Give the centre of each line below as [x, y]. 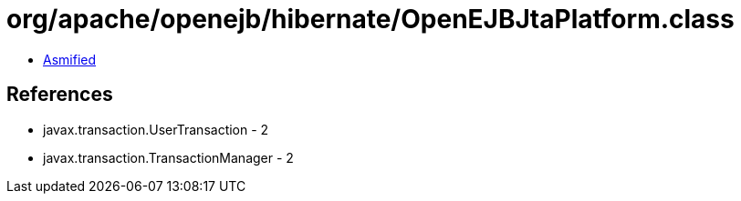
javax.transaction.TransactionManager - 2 [168, 157]
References [60, 95]
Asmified [70, 59]
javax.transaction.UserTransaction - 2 [156, 129]
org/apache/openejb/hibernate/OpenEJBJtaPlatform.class [370, 19]
